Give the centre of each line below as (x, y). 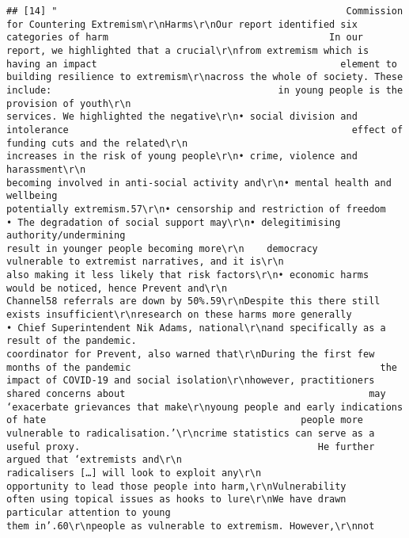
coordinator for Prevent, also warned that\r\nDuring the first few (191, 355)
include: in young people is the (205, 90)
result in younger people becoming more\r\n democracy (162, 248)
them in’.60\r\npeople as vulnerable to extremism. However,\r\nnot (191, 526)
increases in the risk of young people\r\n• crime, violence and (182, 156)
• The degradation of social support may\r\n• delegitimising (174, 222)
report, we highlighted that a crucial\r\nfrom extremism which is (188, 50)
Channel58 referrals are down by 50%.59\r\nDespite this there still (193, 301)
